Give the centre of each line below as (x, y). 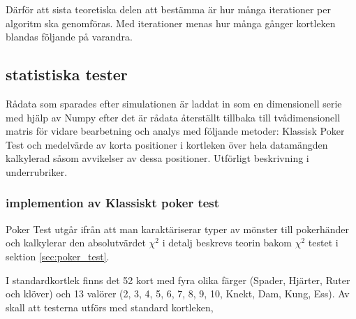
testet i (323, 243)
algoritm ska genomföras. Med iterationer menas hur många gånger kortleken (171, 23)
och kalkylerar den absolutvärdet (76, 243)
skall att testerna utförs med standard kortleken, (110, 307)
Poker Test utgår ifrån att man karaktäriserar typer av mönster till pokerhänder (178, 229)
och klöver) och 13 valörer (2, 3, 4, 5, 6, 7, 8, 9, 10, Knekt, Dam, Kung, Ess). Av (178, 294)
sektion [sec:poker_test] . (58, 256)
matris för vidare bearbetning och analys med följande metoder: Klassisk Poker (175, 131)
